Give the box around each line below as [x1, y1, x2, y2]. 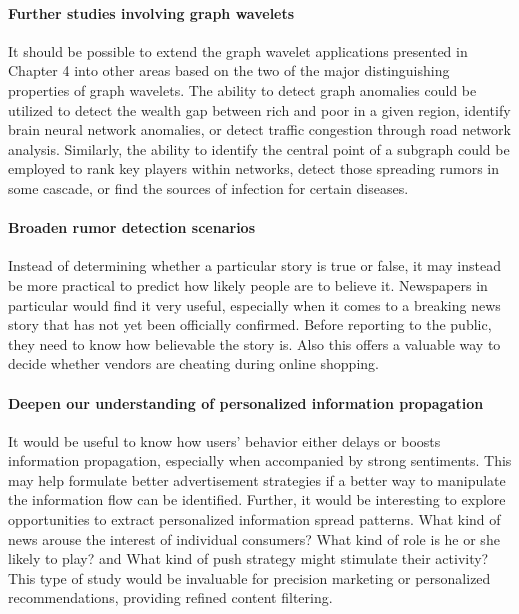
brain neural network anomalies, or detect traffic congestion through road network [8, 119, 511, 140]
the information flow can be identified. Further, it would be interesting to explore [8, 489, 506, 510]
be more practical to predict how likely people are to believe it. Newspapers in [8, 274, 488, 295]
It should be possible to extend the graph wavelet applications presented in [8, 40, 468, 61]
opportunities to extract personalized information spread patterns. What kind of [8, 509, 501, 530]
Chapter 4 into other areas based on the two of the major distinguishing [8, 60, 450, 81]
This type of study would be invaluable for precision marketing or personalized [8, 567, 491, 588]
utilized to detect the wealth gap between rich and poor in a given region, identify [8, 99, 511, 120]
